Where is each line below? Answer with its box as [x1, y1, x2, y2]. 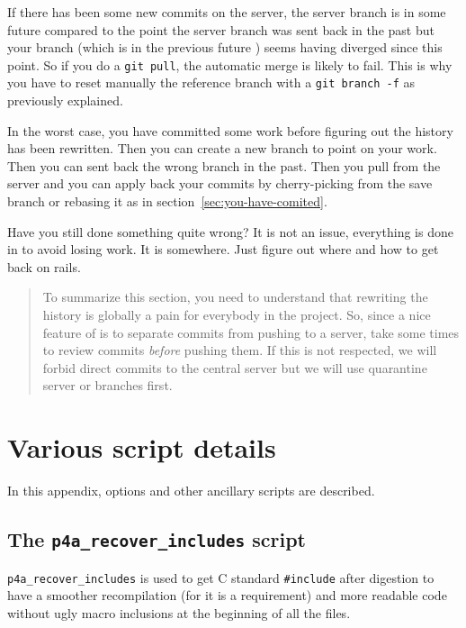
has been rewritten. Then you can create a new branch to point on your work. [7, 139, 437, 158]
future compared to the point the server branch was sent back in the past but [7, 20, 435, 39]
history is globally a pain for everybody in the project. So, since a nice [42, 305, 431, 324]
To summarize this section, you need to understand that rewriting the [42, 287, 428, 306]
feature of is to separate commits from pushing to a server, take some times [42, 323, 460, 341]
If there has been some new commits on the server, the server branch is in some [7, 3, 446, 21]
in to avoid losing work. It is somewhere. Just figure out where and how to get [7, 240, 439, 259]
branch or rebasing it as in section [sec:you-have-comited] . [7, 192, 327, 211]
